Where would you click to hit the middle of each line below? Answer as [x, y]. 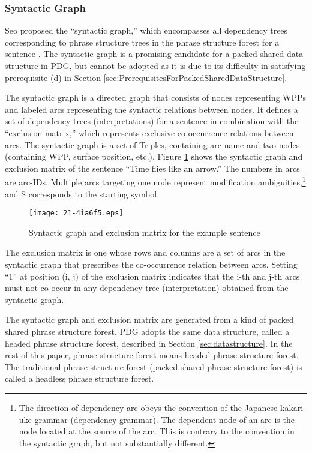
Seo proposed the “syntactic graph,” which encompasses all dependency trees [146, 30]
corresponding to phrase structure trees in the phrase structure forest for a [142, 42]
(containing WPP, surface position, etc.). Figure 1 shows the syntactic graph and [154, 156]
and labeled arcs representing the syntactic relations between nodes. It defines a [151, 109]
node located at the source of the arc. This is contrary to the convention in [157, 431]
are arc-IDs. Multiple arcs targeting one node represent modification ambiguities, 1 [155, 181]
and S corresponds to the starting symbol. [82, 193]
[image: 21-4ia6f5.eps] [76, 213]
